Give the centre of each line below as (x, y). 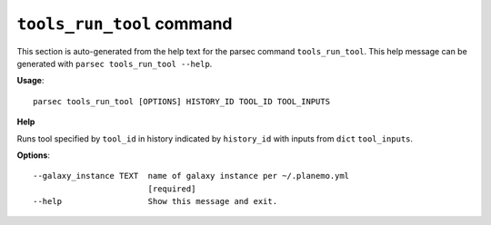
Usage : (30, 81)
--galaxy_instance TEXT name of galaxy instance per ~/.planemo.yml (191, 176)
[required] (172, 189)
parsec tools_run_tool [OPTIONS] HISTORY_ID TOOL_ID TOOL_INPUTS (182, 101)
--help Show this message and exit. (155, 201)
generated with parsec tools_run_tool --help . (115, 64)
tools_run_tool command (125, 24)
